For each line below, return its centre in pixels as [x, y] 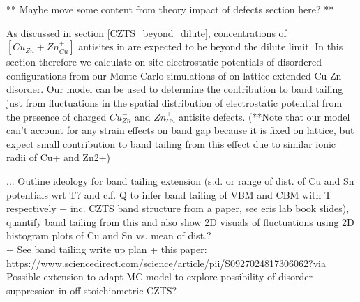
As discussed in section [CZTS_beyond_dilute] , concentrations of [147, 32]
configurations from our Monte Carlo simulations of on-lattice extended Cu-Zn [174, 75]
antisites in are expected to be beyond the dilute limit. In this [211, 46]
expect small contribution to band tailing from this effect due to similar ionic [171, 143]
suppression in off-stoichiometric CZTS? [92, 290]
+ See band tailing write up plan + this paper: [107, 249]
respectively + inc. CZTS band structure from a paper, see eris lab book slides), [178, 208]
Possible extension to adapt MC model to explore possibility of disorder [160, 277]
